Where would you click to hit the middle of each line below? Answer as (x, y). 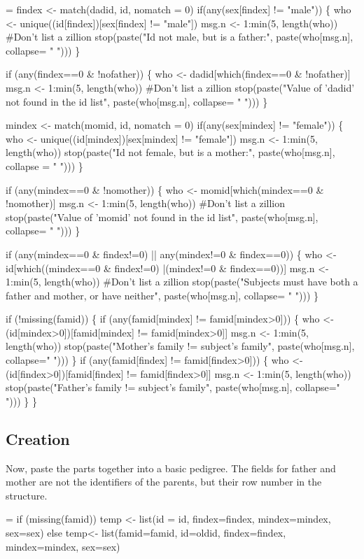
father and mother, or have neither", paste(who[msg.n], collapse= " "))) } (162, 295)
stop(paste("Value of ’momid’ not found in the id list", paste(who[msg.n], (162, 217)
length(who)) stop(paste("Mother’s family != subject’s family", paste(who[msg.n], (180, 346)
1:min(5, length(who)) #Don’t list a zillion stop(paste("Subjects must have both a (182, 282)
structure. (27, 495)
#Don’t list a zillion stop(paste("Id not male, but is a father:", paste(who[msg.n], (180, 37)
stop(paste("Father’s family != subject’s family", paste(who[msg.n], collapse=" (173, 387)
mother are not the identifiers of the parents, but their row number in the (164, 482)
